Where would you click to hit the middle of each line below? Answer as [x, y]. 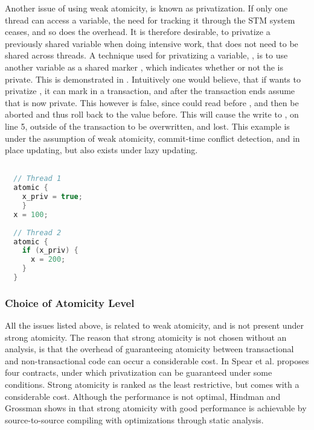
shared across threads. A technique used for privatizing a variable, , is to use [146, 55]
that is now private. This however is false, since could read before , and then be [152, 102]
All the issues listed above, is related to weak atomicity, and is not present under [154, 325]
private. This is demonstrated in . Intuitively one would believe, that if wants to [153, 79]
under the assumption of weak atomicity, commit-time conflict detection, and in [152, 138]
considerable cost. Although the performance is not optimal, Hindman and [143, 396]
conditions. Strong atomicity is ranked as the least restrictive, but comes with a [152, 384]
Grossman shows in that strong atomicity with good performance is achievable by [156, 408]
